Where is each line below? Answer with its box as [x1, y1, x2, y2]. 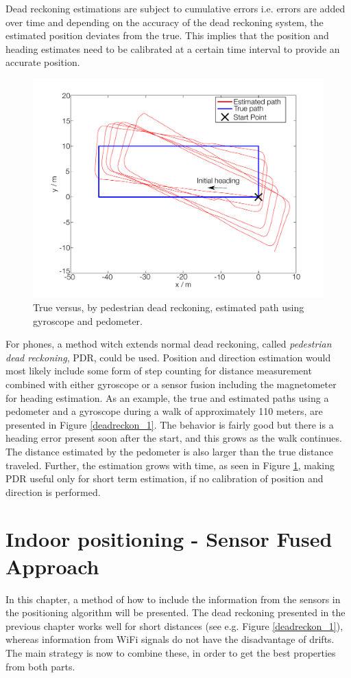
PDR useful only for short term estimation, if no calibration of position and [5, 471, 324, 486]
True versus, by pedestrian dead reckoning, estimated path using [33, 300, 304, 314]
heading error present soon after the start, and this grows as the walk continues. [5, 431, 342, 445]
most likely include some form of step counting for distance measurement [5, 363, 312, 378]
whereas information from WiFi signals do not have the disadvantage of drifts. [5, 632, 335, 646]
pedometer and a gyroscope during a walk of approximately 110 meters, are [5, 404, 323, 418]
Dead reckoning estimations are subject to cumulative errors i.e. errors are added [5, 1, 346, 15]
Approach [5, 552, 99, 580]
